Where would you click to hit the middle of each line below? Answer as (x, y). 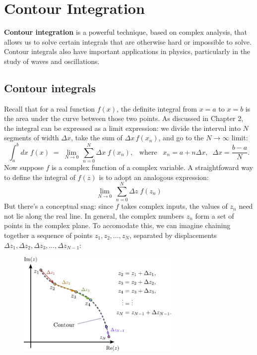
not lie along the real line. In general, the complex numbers (94, 215)
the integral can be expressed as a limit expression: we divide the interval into (122, 128)
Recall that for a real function (50, 108)
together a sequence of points (48, 235)
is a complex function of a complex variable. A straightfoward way (152, 167)
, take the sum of (96, 138)
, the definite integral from (157, 108)
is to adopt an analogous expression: (154, 177)
